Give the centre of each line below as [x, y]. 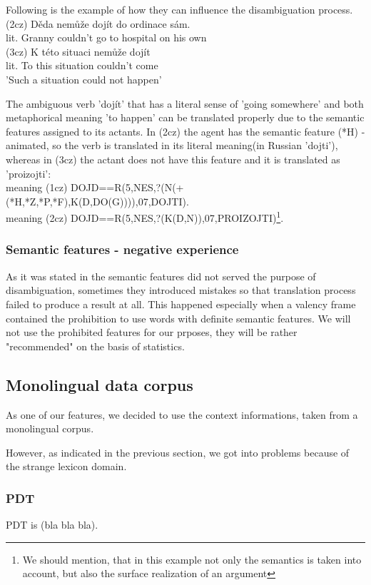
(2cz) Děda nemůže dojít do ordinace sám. [98, 23]
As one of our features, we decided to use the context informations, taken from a [182, 414]
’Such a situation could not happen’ [84, 79]
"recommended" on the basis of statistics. [95, 346]
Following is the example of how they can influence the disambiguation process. [179, 9]
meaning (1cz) [37, 187]
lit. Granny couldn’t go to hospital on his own [106, 37]
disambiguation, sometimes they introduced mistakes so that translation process [181, 290]
